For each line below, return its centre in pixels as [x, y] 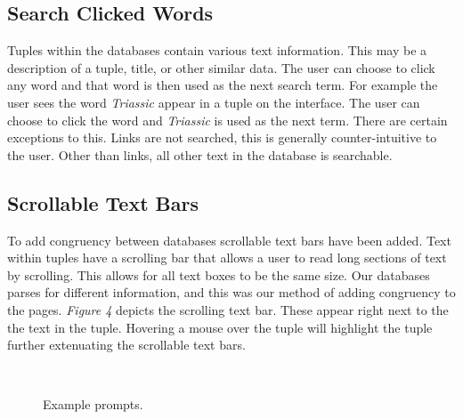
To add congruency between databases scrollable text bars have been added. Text [229, 240]
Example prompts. [93, 404]
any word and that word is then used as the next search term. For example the [223, 85]
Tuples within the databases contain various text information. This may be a [217, 50]
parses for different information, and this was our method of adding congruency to [231, 292]
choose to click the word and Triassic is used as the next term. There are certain [227, 120]
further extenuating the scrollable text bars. [126, 345]
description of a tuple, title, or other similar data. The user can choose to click [221, 67]
